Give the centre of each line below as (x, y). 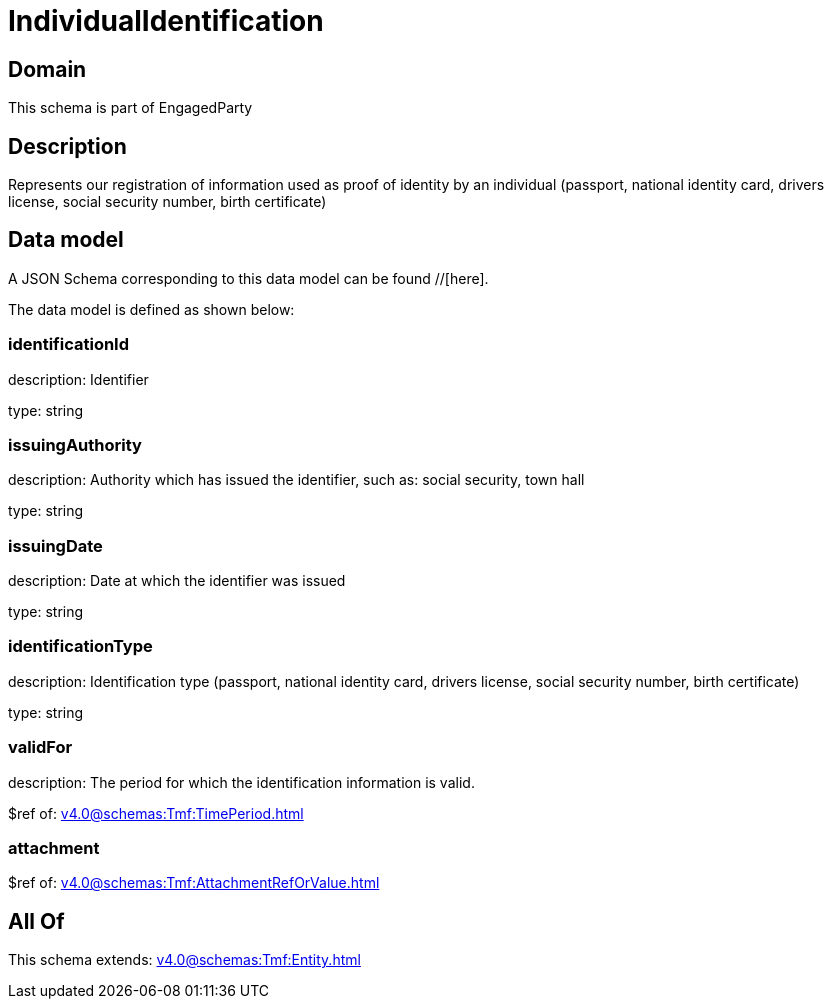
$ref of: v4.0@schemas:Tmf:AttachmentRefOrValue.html (194, 883)
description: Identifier (78, 379)
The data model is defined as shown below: (151, 309)
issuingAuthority (75, 444)
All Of (36, 921)
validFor (40, 747)
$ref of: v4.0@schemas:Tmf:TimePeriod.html (156, 813)
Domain (47, 69)
